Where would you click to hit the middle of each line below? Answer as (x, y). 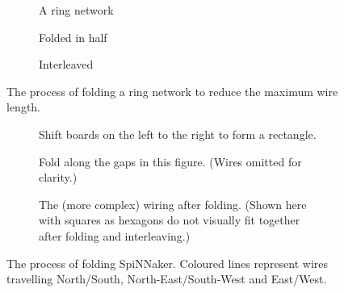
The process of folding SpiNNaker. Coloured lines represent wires (168, 263)
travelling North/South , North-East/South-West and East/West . (167, 279)
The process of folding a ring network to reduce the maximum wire (172, 91)
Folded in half (73, 37)
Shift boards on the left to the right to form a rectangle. (178, 134)
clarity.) (58, 177)
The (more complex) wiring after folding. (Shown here (173, 204)
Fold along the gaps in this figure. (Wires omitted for (170, 161)
